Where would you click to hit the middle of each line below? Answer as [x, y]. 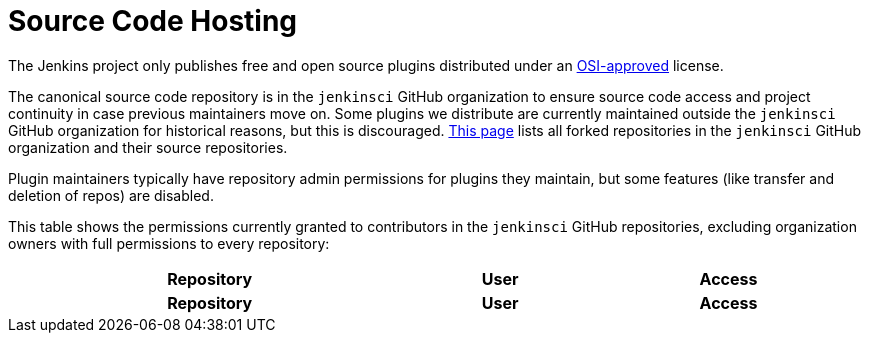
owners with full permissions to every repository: [169, 243]
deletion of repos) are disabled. [111, 195]
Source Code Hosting [153, 21]
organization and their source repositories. [148, 147]
